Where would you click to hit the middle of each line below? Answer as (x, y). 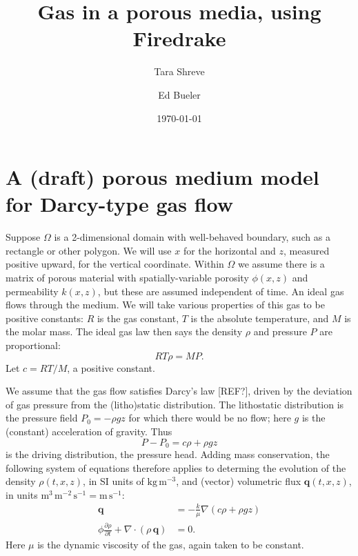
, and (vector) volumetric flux (239, 481)
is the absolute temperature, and (260, 318)
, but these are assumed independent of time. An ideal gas (221, 291)
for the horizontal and (229, 250)
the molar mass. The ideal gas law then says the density (124, 331)
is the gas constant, (138, 318)
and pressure (280, 331)
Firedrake (179, 38)
